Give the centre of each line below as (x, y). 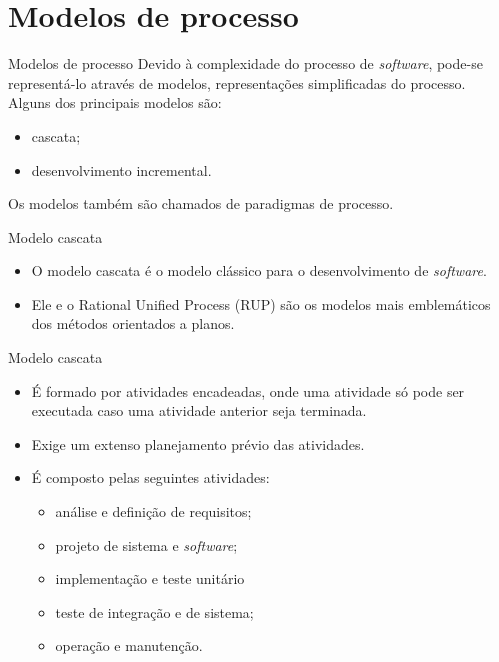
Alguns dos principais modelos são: (115, 102)
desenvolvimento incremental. (121, 169)
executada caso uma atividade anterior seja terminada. (199, 410)
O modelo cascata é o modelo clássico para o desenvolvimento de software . (259, 270)
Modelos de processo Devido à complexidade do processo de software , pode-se (245, 63)
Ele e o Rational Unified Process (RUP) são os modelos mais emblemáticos (261, 303)
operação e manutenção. (129, 645)
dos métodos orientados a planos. (133, 323)
